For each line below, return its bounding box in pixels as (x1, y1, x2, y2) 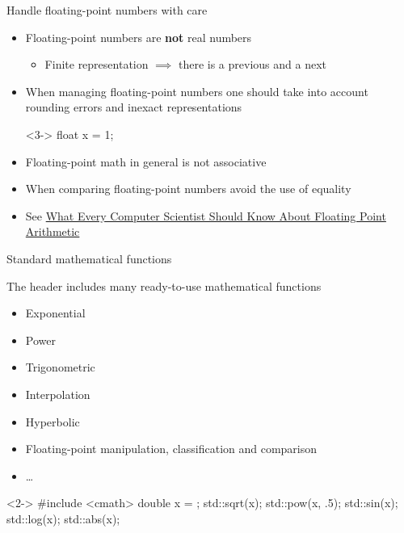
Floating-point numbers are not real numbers (25, 28, 252, 45)
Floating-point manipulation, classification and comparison (25, 440, 318, 457)
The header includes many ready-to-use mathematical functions (6, 277, 322, 294)
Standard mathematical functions (6, 250, 172, 266)
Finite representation (44, 56, 149, 73)
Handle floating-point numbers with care (6, 2, 208, 18)
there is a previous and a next (178, 56, 326, 73)
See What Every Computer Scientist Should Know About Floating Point (25, 207, 386, 224)
